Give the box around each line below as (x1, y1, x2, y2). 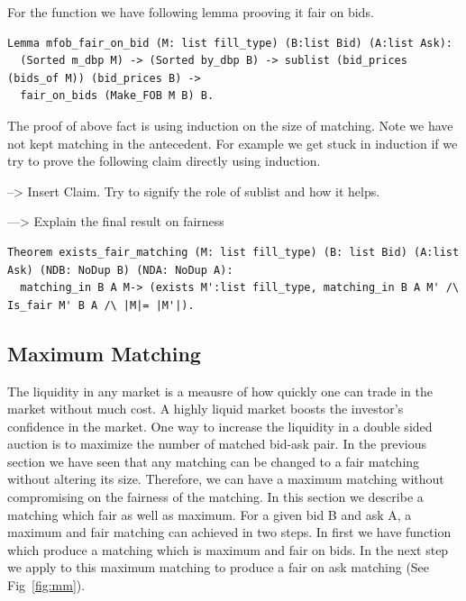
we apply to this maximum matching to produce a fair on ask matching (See (7, 558, 430, 577)
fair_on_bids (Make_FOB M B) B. (20, 89, 215, 103)
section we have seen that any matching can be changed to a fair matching (7, 451, 420, 470)
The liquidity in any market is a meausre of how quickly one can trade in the (7, 381, 433, 400)
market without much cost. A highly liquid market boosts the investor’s (7, 399, 404, 418)
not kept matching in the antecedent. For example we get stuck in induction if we (7, 133, 458, 152)
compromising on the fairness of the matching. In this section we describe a (7, 487, 424, 506)
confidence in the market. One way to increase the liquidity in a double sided (7, 416, 433, 435)
